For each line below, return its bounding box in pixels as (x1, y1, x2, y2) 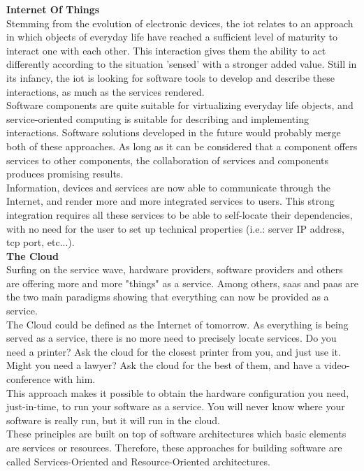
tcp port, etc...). (6, 235, 75, 249)
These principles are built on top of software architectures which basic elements (6, 426, 347, 441)
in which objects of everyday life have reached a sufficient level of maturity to (6, 29, 337, 44)
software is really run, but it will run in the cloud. (6, 412, 221, 427)
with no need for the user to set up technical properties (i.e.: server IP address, (6, 221, 344, 235)
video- (323, 358, 350, 372)
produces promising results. (6, 166, 124, 181)
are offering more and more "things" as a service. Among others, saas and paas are (6, 275, 358, 290)
